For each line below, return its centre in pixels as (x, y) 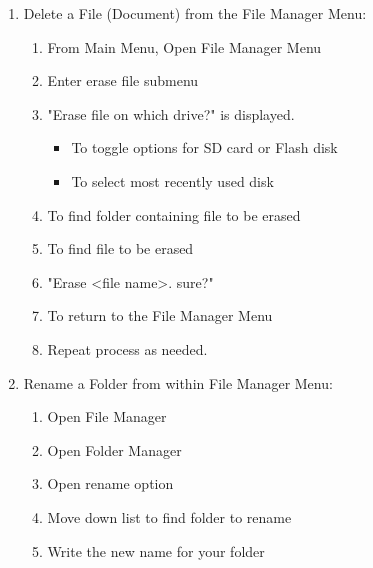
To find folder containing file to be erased (174, 214)
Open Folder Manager (114, 449)
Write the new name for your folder (156, 550)
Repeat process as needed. (127, 348)
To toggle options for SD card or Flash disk (204, 147)
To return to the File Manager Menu (160, 315)
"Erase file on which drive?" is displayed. (171, 113)
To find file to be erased (120, 248)
